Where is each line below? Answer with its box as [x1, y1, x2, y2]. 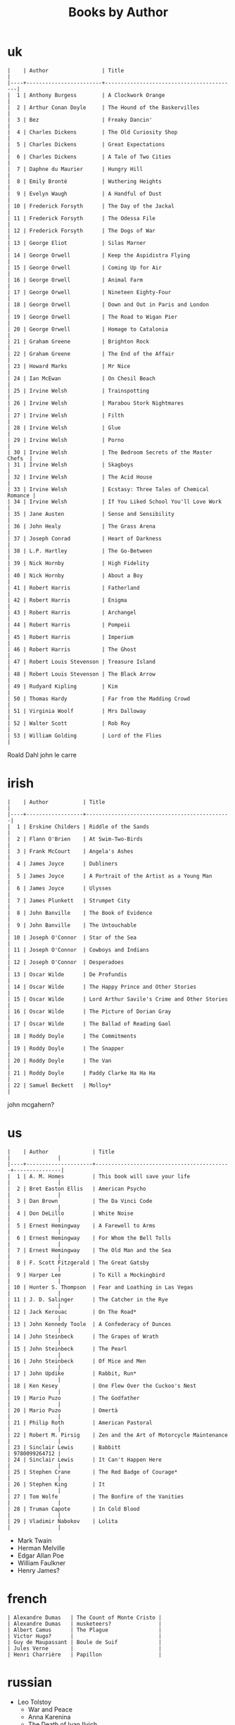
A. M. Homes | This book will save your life [29, 1173, 191, 1180]
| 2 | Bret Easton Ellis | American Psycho [7, 1185, 146, 1192]
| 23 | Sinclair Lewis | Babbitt [7, 1443, 121, 1451]
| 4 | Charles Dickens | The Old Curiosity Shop [7, 128, 178, 136]
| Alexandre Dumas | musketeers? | [7, 1620, 162, 1627]
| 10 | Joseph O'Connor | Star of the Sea [7, 934, 137, 941]
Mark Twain [17, 1536, 52, 1545]
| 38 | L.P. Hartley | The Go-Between [7, 547, 153, 555]
